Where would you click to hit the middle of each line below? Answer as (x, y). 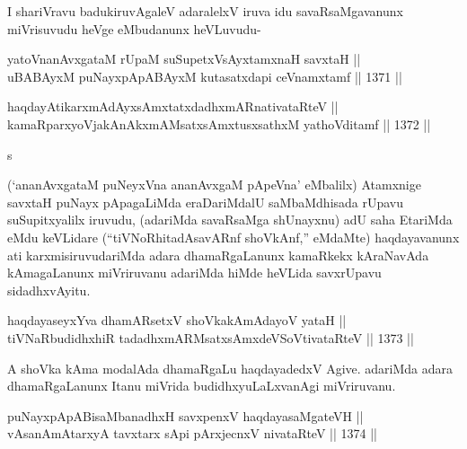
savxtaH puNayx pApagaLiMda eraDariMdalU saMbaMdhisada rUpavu (206, 202)
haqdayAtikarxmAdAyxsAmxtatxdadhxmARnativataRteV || (173, 106)
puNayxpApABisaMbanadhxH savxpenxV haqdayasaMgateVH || (185, 415)
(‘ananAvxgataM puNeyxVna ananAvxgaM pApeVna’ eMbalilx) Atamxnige (214, 185)
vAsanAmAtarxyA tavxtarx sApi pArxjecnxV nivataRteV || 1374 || (192, 433)
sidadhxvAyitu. (49, 290)
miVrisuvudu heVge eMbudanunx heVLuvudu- (134, 28)
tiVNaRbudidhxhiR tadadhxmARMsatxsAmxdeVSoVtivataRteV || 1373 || (211, 337)
